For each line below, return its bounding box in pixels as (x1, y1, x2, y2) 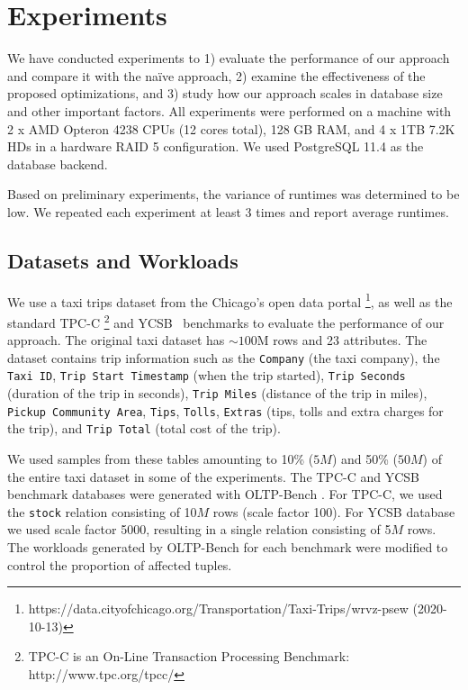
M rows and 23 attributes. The (256, 331, 427, 350)
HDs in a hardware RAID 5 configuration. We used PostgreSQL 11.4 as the (7, 137, 424, 156)
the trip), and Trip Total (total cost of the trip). (7, 419, 281, 438)
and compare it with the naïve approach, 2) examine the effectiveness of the (7, 66, 426, 85)
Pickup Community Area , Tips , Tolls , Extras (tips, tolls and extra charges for (7, 401, 444, 420)
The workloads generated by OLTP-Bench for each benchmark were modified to (7, 538, 448, 557)
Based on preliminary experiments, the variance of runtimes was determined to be (7, 185, 460, 204)
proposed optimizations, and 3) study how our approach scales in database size (7, 84, 443, 103)
